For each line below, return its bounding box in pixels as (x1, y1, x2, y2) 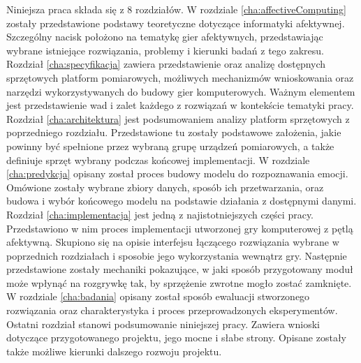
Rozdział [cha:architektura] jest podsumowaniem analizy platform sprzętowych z (6, 111, 350, 126)
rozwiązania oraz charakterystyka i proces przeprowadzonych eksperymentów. (6, 303, 338, 318)
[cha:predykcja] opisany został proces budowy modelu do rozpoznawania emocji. (6, 166, 348, 181)
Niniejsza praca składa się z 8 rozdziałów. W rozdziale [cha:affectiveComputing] (6, 2, 346, 16)
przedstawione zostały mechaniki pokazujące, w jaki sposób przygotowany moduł (6, 262, 353, 276)
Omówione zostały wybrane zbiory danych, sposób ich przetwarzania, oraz (6, 179, 324, 194)
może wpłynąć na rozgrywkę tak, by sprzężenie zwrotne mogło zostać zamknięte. (6, 275, 352, 290)
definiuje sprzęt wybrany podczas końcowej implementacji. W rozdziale (6, 152, 310, 167)
